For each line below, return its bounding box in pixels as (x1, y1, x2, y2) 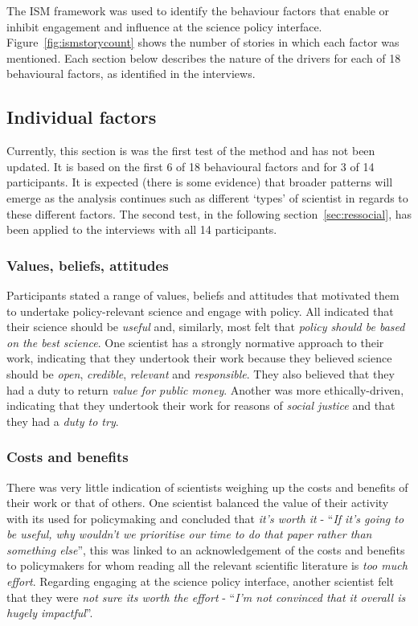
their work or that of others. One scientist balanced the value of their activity (6, 494, 389, 511)
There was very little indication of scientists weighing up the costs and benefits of (6, 478, 408, 495)
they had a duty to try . (6, 412, 119, 429)
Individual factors (6, 104, 157, 129)
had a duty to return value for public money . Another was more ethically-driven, (6, 381, 404, 398)
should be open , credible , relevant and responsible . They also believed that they (6, 365, 395, 382)
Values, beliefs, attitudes (6, 255, 169, 275)
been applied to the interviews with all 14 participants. (6, 221, 277, 238)
